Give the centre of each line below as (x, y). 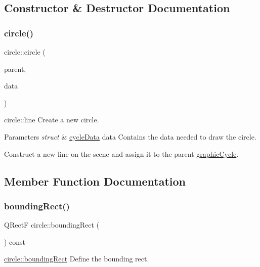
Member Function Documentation (95, 181)
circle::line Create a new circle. (52, 120)
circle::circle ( (25, 52)
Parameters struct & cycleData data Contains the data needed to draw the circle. (130, 136)
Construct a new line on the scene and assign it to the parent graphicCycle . (121, 153)
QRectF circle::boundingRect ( (52, 225)
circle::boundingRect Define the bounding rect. (77, 259)
